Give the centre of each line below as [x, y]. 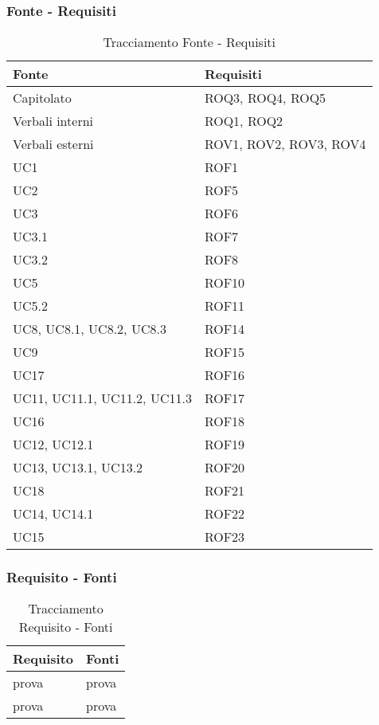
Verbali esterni [53, 144]
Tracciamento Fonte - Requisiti [189, 42]
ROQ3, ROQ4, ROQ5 [265, 98]
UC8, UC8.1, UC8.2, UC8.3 [90, 329]
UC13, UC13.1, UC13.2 [78, 468]
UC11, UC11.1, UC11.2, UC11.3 [102, 398]
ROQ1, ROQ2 [244, 121]
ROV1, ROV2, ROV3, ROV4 [285, 144]
